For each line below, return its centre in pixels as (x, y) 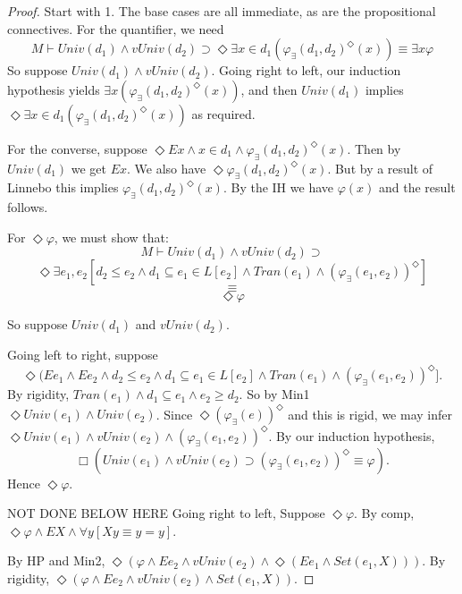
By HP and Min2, (56, 560)
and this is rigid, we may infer (370, 414)
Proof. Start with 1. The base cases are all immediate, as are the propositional (222, 11)
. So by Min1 (274, 394)
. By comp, (384, 513)
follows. (28, 207)
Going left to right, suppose (83, 354)
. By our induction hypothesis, (352, 435)
